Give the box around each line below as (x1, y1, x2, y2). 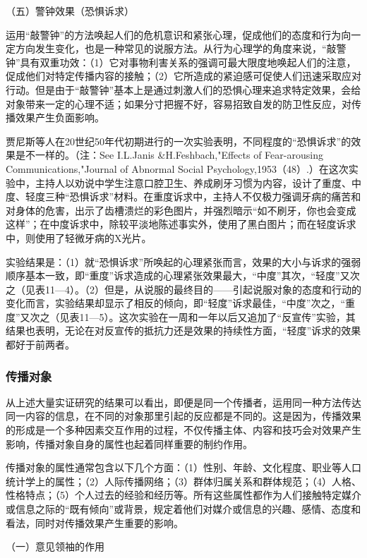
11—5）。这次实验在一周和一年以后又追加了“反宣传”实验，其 (79, 309, 356, 324)
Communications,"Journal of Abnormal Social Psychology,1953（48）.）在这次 (6, 161, 349, 176)
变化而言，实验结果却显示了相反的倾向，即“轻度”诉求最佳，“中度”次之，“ (6, 296, 346, 310)
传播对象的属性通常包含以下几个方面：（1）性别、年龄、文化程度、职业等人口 (6, 460, 361, 475)
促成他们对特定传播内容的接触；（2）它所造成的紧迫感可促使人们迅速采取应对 (6, 68, 361, 83)
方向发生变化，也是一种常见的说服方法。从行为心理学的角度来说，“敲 (15, 41, 337, 56)
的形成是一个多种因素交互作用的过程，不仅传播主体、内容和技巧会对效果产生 (6, 423, 361, 437)
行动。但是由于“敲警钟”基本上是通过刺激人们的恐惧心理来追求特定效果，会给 (6, 82, 361, 97)
